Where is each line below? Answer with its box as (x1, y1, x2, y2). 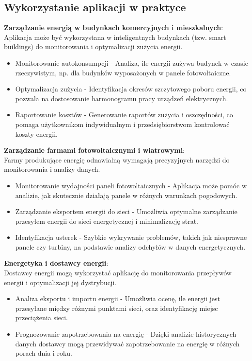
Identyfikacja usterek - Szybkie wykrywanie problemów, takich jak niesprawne (15, 232, 247, 242)
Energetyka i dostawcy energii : (4, 258, 109, 268)
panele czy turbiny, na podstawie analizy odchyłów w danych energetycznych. (15, 241, 246, 252)
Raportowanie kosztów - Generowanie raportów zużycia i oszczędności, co (15, 109, 233, 120)
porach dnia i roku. (15, 348, 72, 358)
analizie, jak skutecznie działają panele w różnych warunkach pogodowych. (15, 190, 237, 200)
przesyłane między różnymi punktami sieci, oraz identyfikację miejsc (15, 303, 218, 313)
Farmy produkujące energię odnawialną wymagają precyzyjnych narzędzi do (4, 154, 230, 164)
